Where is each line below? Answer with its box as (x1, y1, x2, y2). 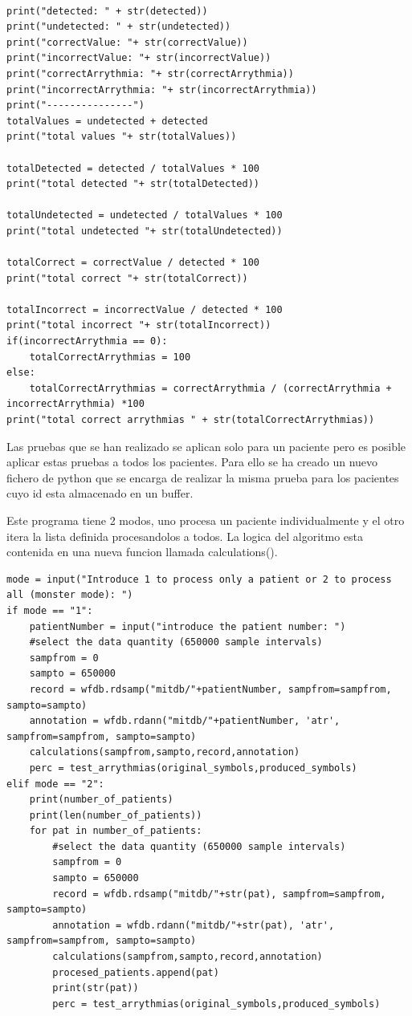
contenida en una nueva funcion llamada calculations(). (6, 543, 278, 560)
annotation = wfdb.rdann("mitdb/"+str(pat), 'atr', (52, 919, 335, 931)
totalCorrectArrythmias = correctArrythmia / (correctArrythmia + (29, 382, 392, 394)
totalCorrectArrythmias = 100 (29, 351, 191, 363)
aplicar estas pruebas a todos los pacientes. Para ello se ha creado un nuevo (6, 453, 378, 470)
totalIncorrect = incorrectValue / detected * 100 (6, 303, 283, 315)
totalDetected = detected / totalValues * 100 (6, 162, 259, 174)
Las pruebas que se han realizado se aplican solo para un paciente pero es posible (6, 437, 406, 454)
